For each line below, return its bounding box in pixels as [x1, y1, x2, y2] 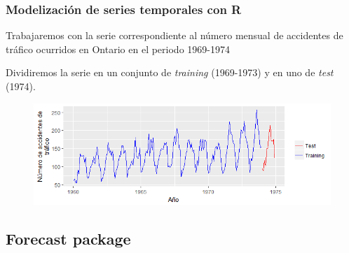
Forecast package [6, 227, 131, 249]
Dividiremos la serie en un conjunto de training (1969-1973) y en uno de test [6, 65, 334, 80]
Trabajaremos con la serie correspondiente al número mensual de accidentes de [6, 28, 343, 43]
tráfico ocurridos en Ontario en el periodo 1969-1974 [6, 41, 230, 56]
